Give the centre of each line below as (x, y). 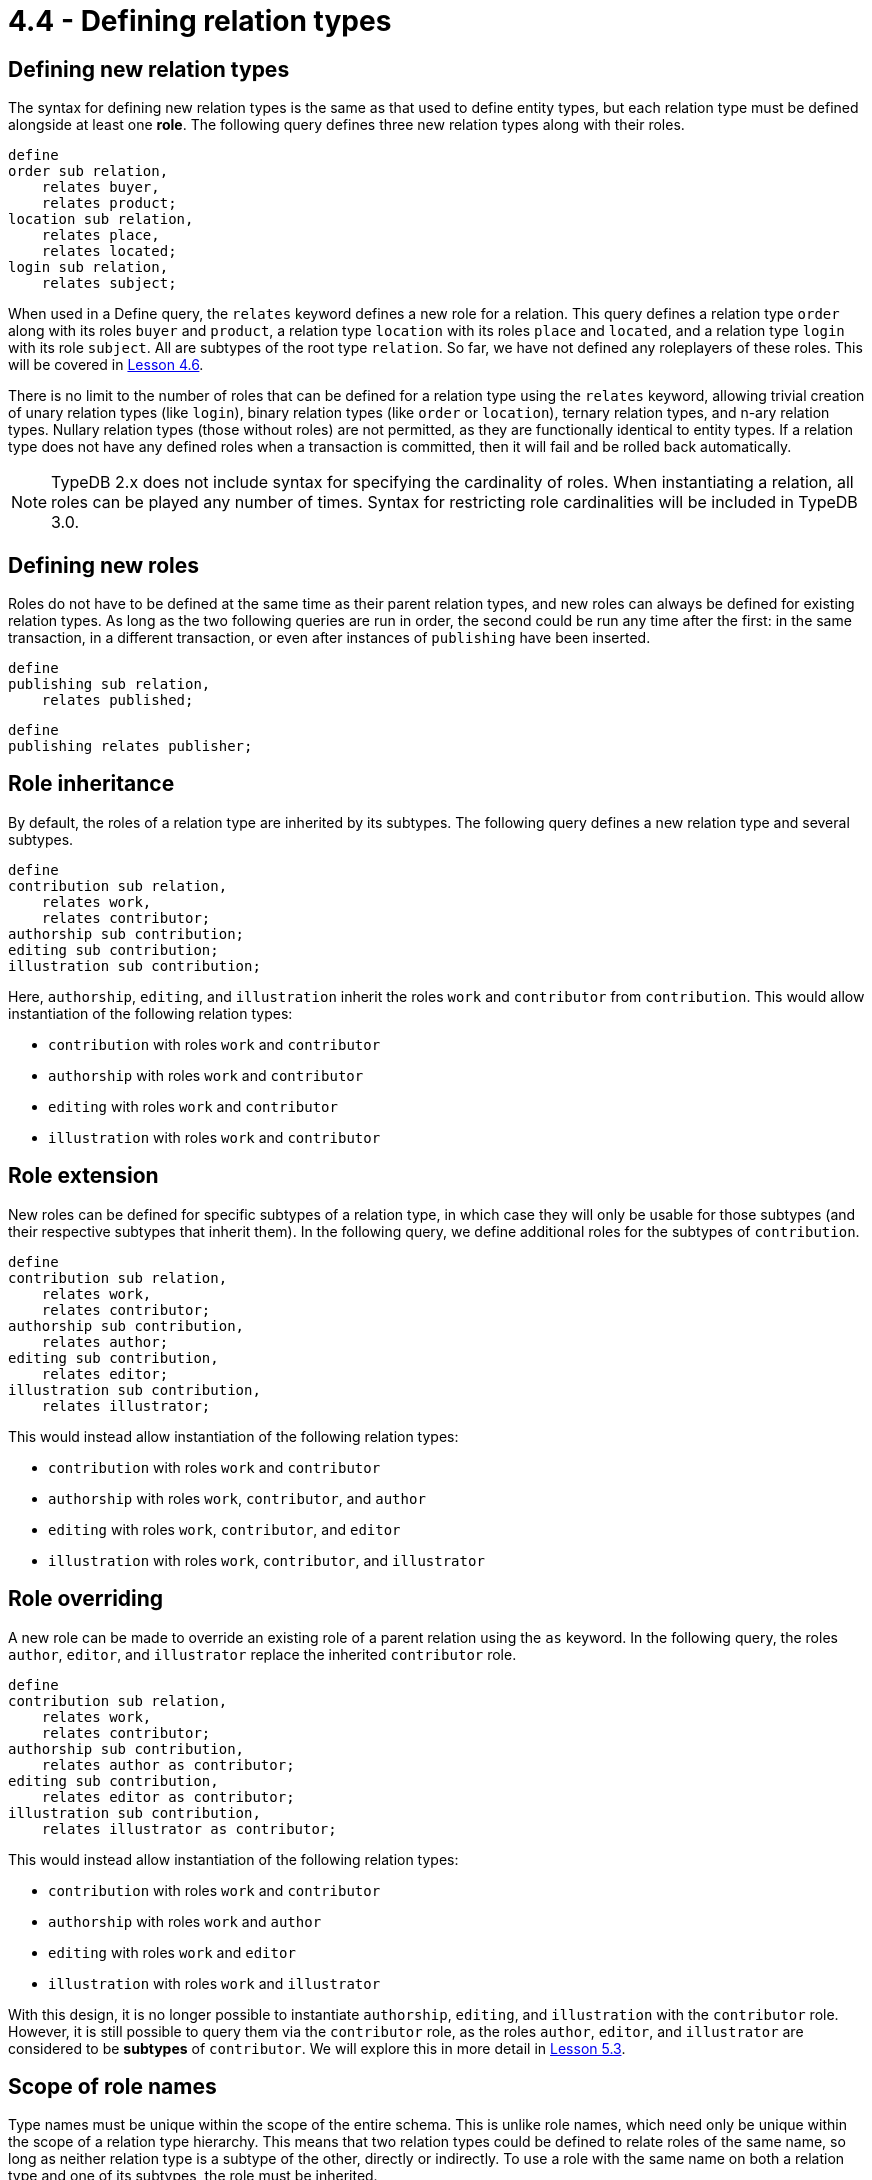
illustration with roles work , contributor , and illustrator (266, 1560)
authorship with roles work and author (185, 1921)
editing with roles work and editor (172, 1952)
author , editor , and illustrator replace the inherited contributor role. (262, 1654)
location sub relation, (101, 219)
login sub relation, (88, 267)
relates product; (109, 203)
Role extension (83, 1176)
